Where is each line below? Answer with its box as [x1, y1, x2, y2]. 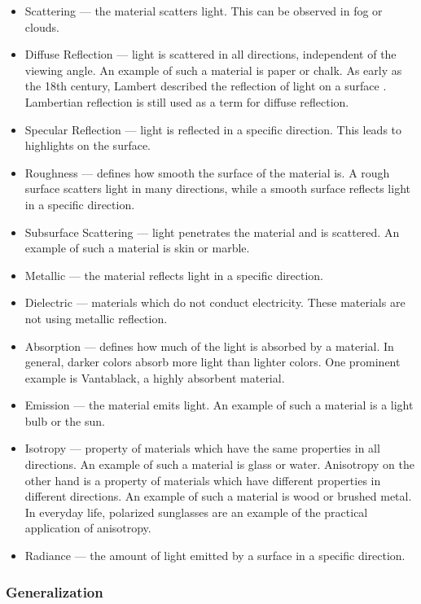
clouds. [24, 18, 59, 35]
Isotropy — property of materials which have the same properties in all [24, 440, 380, 457]
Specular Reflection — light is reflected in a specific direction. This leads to [24, 120, 402, 138]
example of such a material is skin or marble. [24, 239, 250, 256]
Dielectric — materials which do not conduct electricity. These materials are [24, 294, 406, 311]
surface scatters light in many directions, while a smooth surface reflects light [24, 180, 410, 197]
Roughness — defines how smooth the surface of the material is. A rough [24, 164, 390, 181]
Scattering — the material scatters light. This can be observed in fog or [24, 2, 383, 19]
